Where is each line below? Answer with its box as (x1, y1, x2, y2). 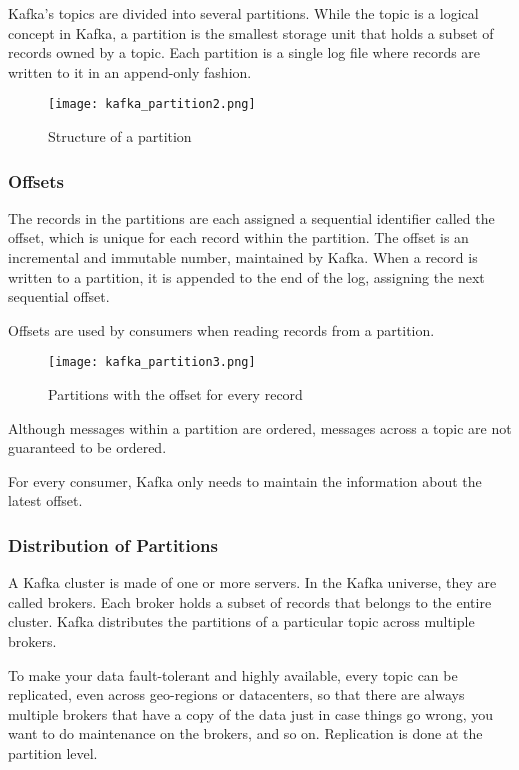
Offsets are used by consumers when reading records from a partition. (8, 319, 435, 340)
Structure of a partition (48, 126, 192, 147)
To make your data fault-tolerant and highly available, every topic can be (8, 664, 458, 685)
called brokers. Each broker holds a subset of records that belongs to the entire (8, 591, 492, 612)
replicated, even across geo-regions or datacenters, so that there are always (8, 684, 465, 705)
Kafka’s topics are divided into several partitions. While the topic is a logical (8, 3, 479, 23)
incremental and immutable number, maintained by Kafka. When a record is (8, 247, 478, 268)
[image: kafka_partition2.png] (48, 97, 256, 112)
